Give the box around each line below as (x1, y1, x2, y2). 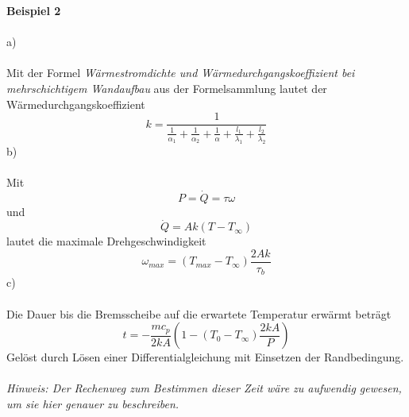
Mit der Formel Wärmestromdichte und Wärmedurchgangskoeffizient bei (6, 64, 355, 81)
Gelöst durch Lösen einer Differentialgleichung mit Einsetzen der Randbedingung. (6, 349, 404, 365)
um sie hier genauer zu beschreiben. (6, 396, 179, 412)
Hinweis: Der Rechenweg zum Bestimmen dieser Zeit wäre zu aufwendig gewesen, (6, 380, 402, 396)
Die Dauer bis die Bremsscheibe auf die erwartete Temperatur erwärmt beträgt (6, 305, 392, 322)
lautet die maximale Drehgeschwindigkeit (6, 233, 206, 249)
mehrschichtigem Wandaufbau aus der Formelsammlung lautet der (6, 79, 327, 96)
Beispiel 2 (6, 2, 61, 18)
